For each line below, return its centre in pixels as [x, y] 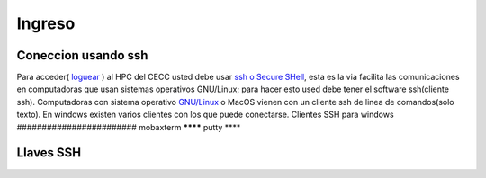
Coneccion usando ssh [82, 55]
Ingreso [46, 23]
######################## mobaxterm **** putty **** [129, 127]
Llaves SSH [49, 153]
